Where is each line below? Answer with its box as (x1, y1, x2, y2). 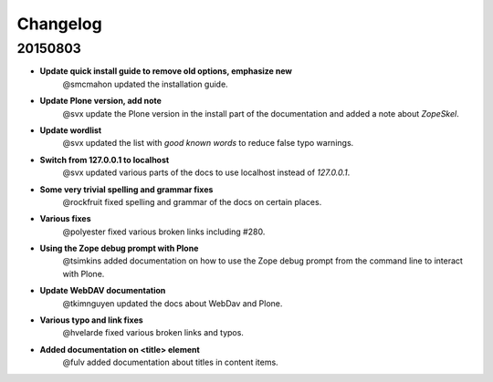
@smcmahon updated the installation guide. (62, 78, 228, 89)
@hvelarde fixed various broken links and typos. (62, 327, 244, 338)
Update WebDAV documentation (39, 285, 166, 296)
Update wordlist (39, 124, 102, 136)
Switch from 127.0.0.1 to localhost (39, 154, 170, 165)
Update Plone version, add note (39, 96, 162, 107)
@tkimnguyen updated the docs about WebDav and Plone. (62, 297, 283, 309)
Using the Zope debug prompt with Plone (39, 243, 199, 254)
